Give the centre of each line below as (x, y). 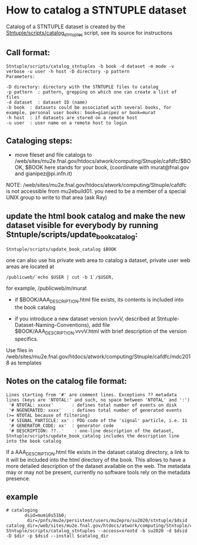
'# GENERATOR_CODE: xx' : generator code (61, 426)
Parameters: (21, 76)
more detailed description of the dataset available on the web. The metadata (98, 466)
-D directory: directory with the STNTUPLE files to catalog (82, 87)
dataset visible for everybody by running (82, 225)
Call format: (28, 53)
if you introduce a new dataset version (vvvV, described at (85, 319)
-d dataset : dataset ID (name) (47, 102)
